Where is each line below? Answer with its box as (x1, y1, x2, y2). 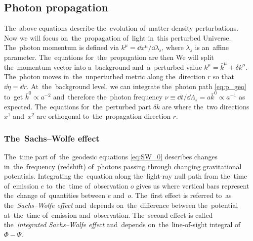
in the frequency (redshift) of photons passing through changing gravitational (4, 161, 242, 171)
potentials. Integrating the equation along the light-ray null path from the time (4, 171, 247, 181)
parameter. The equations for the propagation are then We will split (4, 51, 214, 62)
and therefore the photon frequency (53, 92, 163, 102)
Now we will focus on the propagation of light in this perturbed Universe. (4, 32, 231, 43)
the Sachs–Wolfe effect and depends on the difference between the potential (4, 200, 238, 210)
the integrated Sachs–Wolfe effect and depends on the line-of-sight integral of (4, 219, 241, 230)
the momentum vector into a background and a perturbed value (4, 61, 202, 72)
